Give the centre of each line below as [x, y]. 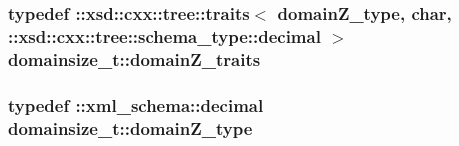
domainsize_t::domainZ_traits [134, 58]
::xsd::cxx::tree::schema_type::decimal [164, 35]
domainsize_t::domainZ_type [130, 127]
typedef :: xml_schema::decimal [136, 104]
